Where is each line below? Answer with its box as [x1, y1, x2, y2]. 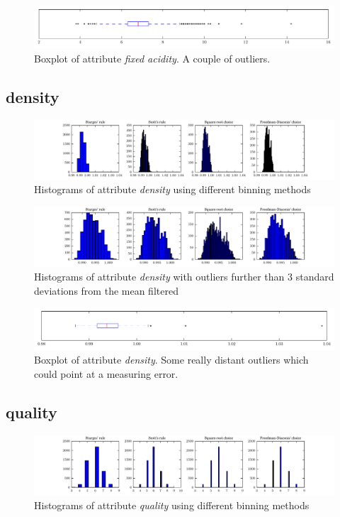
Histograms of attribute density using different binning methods [34, 182, 311, 197]
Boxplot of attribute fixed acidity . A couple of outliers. [34, 50, 271, 65]
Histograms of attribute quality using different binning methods [34, 497, 310, 512]
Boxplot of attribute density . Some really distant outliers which [34, 352, 309, 367]
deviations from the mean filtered [34, 283, 178, 298]
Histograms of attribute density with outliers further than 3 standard [34, 269, 334, 284]
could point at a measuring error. [34, 366, 178, 381]
